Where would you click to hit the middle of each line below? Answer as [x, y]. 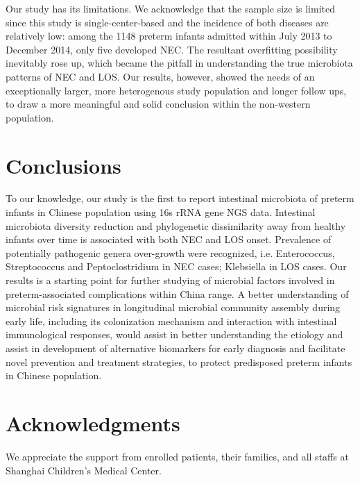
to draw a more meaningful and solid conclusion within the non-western [158, 104]
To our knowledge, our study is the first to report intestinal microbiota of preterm [180, 198]
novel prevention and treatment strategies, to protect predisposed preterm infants [179, 361]
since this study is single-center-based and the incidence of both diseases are [167, 22]
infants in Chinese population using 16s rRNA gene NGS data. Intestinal [161, 212]
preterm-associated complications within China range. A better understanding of [177, 293]
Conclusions [63, 165]
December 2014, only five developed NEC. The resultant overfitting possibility [172, 49]
